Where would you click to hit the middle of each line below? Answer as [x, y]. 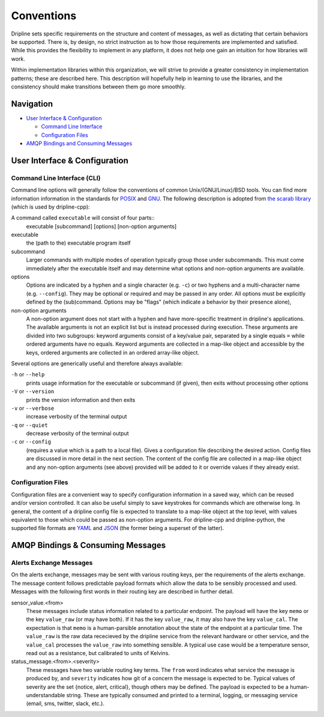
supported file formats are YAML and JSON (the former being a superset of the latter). [118, 528]
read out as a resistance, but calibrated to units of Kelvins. [98, 653]
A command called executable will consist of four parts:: [83, 218]
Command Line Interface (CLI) [56, 178]
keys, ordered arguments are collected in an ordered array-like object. [113, 352]
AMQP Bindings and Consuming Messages [79, 143]
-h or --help [28, 374]
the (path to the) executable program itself [79, 243]
